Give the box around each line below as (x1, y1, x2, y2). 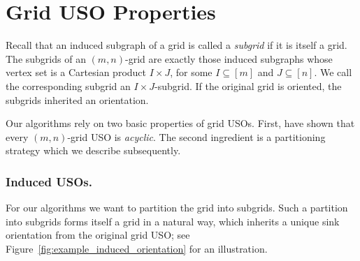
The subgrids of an (6, 51, 86, 66)
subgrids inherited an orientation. (6, 92, 149, 107)
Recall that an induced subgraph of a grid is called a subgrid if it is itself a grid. (6, 38, 347, 52)
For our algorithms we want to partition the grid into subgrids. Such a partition (6, 200, 348, 215)
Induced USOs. (6, 172, 92, 190)
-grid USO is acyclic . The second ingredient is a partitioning (67, 129, 326, 144)
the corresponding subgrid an (6, 78, 131, 93)
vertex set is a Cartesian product (6, 65, 146, 80)
